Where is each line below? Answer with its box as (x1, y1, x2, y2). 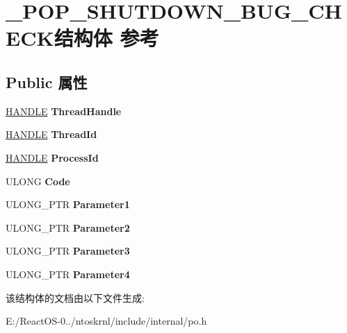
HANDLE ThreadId (6, 127, 97, 142)
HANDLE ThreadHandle (6, 103, 122, 118)
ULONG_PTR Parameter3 (6, 244, 130, 258)
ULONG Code (6, 173, 70, 188)
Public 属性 (6, 71, 88, 92)
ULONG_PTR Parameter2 (6, 220, 130, 234)
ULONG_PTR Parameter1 (6, 197, 130, 212)
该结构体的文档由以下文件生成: (6, 290, 145, 305)
